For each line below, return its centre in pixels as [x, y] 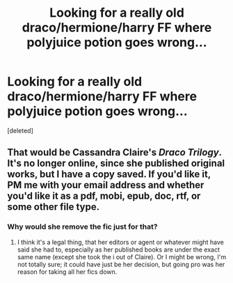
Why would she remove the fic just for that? [82, 227]
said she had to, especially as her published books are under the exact [119, 250]
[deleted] [20, 130]
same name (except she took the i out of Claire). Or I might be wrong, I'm [122, 257]
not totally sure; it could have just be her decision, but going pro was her [121, 264]
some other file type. [53, 207]
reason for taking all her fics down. [67, 271]
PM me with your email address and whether [106, 185]
